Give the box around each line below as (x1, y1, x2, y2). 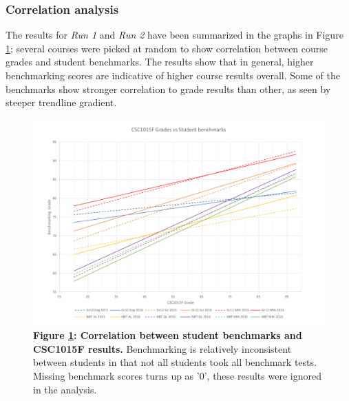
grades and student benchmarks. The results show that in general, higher (6, 54, 314, 69)
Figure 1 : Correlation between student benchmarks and (33, 328, 302, 342)
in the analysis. (33, 382, 97, 396)
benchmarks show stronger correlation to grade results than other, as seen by (6, 81, 331, 96)
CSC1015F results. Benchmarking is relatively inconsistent (33, 341, 292, 356)
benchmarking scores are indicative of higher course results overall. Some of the (6, 68, 340, 82)
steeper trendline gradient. (6, 95, 117, 110)
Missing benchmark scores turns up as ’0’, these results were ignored (33, 368, 321, 382)
